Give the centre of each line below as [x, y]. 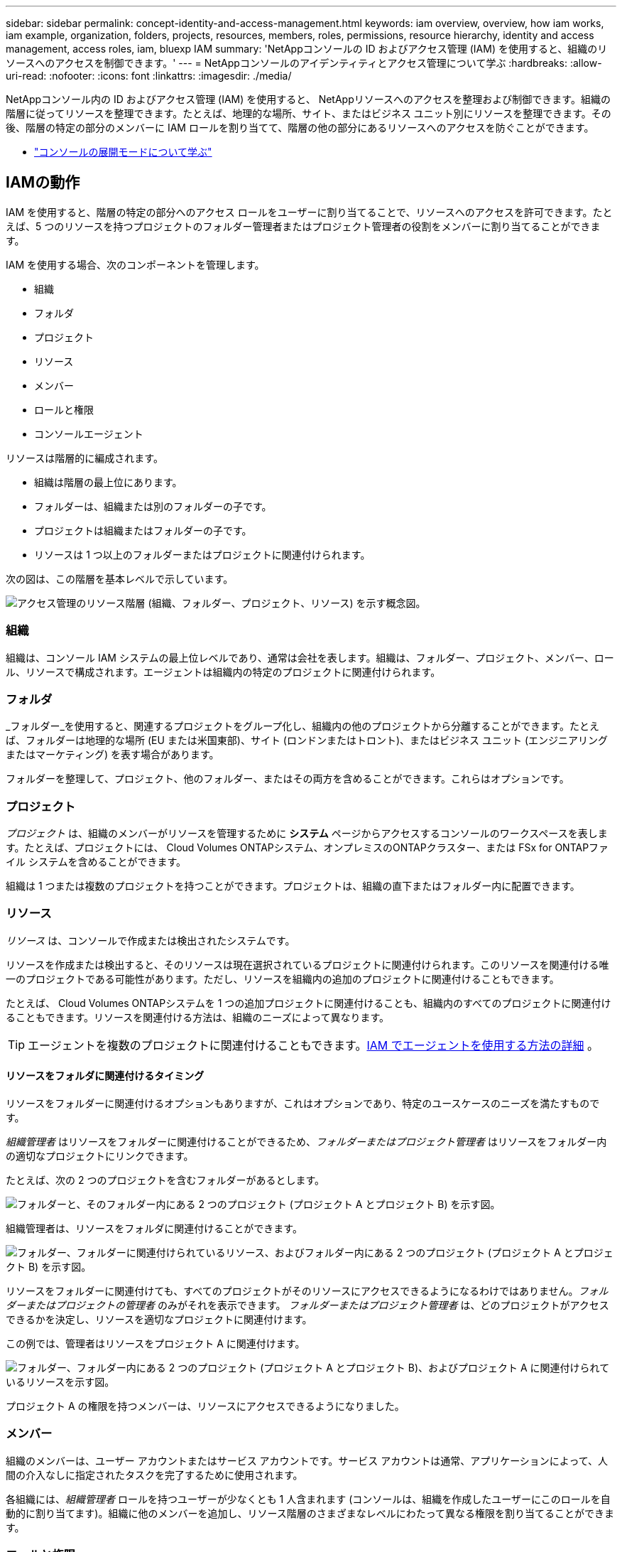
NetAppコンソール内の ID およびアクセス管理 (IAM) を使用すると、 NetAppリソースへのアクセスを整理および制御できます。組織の [308, 99]
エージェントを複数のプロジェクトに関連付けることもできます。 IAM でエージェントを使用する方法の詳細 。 [313, 1045]
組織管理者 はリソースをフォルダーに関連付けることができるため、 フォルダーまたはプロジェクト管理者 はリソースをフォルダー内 [306, 1142]
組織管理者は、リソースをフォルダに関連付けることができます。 [154, 1229]
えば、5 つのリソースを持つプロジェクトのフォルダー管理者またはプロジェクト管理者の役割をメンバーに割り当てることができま [303, 226]
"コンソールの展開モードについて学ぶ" [123, 152]
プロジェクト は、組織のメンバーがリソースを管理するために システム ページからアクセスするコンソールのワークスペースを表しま [307, 834]
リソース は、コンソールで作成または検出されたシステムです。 [151, 940]
